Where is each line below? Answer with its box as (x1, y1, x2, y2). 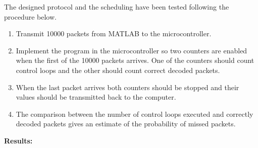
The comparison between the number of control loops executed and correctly (16, 108, 253, 119)
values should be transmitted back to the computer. (16, 92, 176, 102)
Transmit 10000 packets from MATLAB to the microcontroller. (16, 28, 212, 39)
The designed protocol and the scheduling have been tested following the (4, 2, 229, 12)
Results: (4, 135, 33, 145)
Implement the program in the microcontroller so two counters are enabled (16, 45, 247, 55)
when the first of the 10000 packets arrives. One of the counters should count (16, 55, 254, 65)
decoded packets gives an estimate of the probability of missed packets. (16, 118, 236, 129)
